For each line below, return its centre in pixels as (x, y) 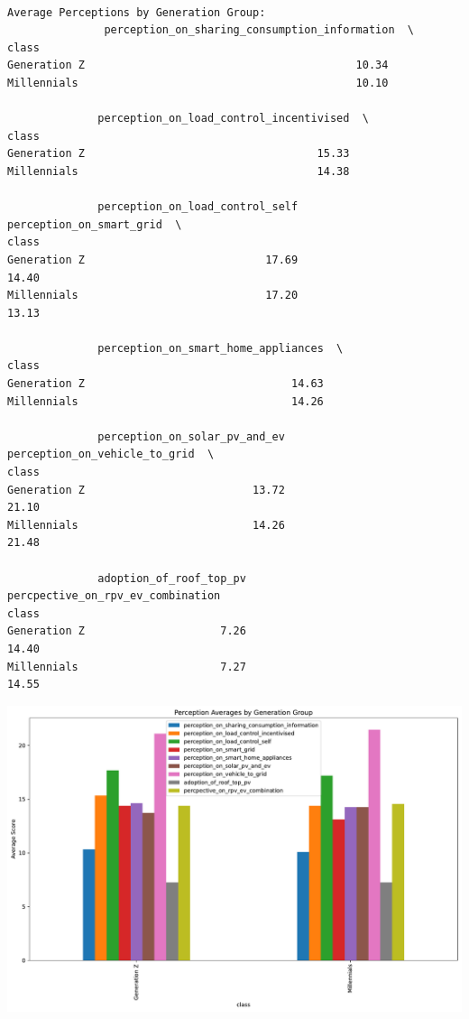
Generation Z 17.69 (153, 259)
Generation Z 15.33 (179, 154)
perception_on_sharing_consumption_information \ (259, 30)
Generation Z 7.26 (127, 631)
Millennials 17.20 (153, 296)
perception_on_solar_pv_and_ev (191, 436)
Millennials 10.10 (198, 83)
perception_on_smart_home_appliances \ (221, 348)
